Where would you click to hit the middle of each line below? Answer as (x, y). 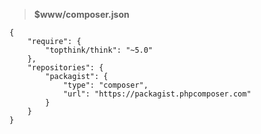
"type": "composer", (105, 85)
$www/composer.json (81, 14)
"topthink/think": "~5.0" (99, 50)
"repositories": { (65, 68)
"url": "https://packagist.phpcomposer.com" (157, 94)
